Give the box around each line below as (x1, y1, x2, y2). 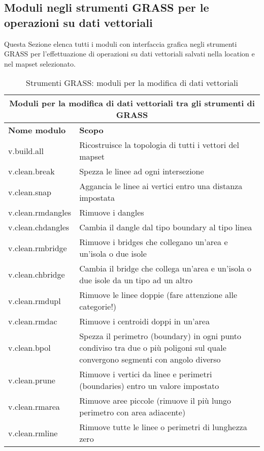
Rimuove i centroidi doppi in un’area (79, 315, 210, 327)
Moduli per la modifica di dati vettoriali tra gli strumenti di (9, 97, 255, 109)
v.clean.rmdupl (8, 294, 61, 307)
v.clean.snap (8, 186, 51, 198)
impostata (79, 192, 115, 204)
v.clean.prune (8, 374, 55, 386)
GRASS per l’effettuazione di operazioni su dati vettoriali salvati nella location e (4, 48, 255, 59)
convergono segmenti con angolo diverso (79, 353, 221, 366)
